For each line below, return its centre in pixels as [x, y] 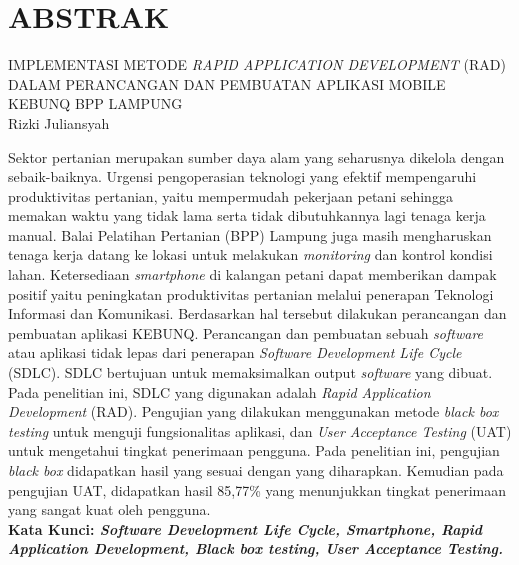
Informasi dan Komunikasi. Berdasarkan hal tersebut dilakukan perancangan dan [257, 313]
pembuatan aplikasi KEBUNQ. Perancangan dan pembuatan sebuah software [246, 332]
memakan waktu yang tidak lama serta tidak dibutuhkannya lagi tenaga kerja [247, 215]
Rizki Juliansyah [59, 122]
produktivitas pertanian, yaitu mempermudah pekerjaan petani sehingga [230, 195]
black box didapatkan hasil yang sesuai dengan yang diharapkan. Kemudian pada [256, 470]
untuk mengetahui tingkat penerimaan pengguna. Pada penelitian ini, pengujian [254, 450]
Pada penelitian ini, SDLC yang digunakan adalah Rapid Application [219, 391]
